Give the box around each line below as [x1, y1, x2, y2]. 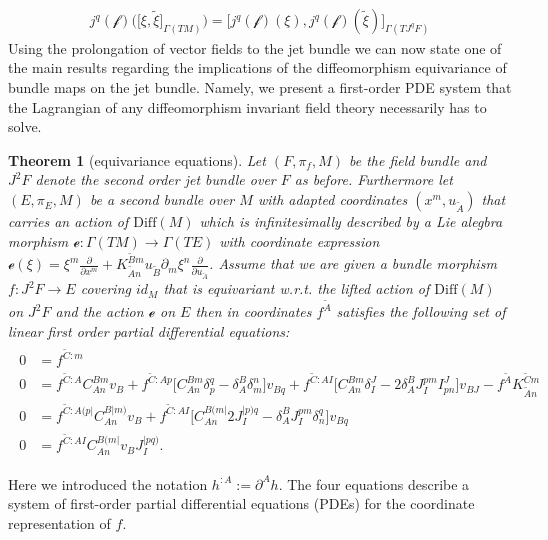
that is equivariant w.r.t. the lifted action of [163, 278, 430, 299]
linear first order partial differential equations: [8, 320, 290, 341]
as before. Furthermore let [294, 169, 453, 190]
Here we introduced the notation [8, 473, 208, 494]
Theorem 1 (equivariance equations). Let [8, 149, 266, 170]
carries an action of [8, 211, 129, 232]
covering [80, 278, 131, 299]
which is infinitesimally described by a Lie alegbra [199, 211, 503, 232]
